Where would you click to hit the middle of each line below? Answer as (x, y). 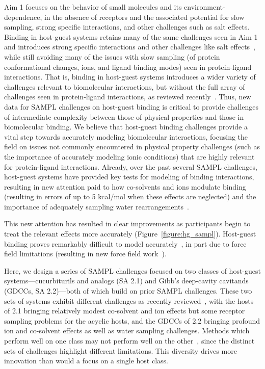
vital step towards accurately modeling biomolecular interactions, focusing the (126, 136)
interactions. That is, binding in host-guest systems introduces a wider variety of (130, 77)
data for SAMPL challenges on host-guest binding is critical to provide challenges (131, 106)
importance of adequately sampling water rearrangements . (97, 206)
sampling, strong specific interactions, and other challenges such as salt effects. (127, 27)
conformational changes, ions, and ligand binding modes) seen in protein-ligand (128, 67)
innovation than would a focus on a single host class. (86, 361)
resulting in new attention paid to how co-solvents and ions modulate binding (125, 186)
